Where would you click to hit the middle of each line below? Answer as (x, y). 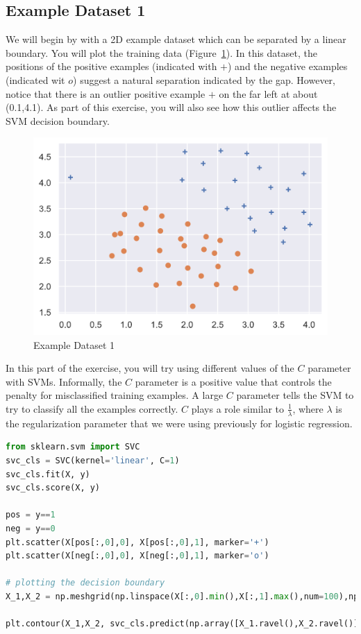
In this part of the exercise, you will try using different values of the (150, 368)
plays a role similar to (238, 408)
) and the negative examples (288, 66)
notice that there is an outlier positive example (106, 93)
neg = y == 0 (31, 528)
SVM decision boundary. (58, 120)
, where (308, 408)
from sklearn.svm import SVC (73, 447)
